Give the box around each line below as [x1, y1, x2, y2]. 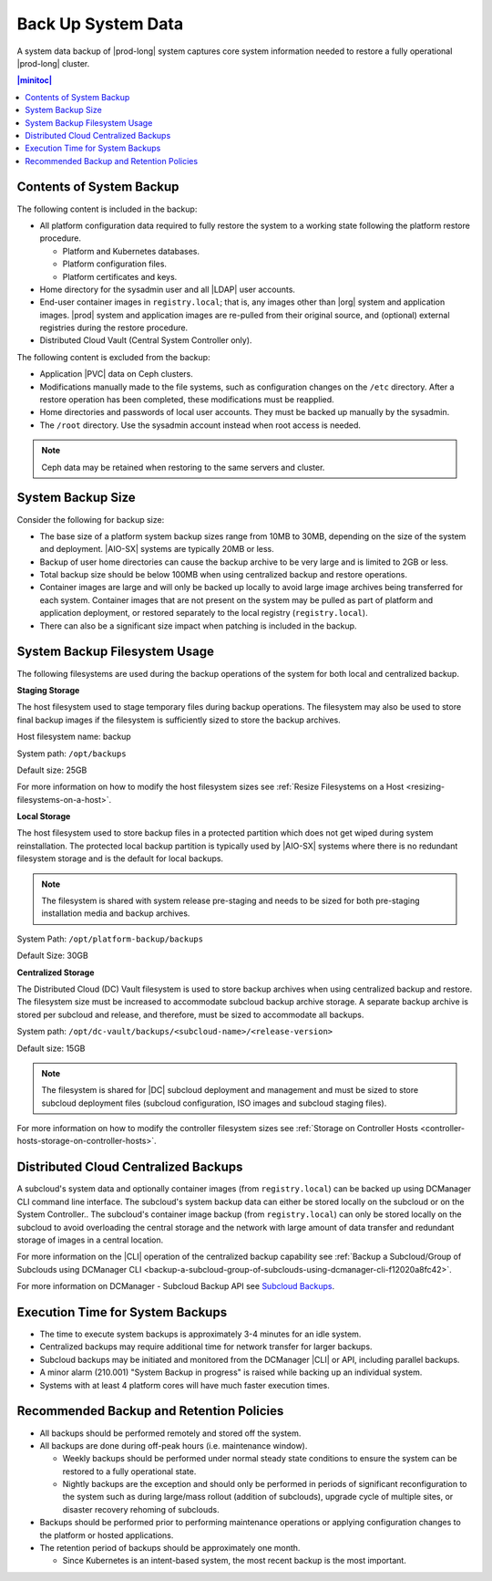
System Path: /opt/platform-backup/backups [16, 933, 204, 944]
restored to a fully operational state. [62, 1465, 197, 1477]
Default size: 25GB [16, 764, 87, 775]
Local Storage [16, 811, 71, 822]
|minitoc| [16, 75, 53, 86]
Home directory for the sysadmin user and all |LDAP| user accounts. [39, 284, 296, 295]
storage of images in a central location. [16, 1234, 164, 1245]
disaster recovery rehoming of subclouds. [62, 1503, 220, 1514]
